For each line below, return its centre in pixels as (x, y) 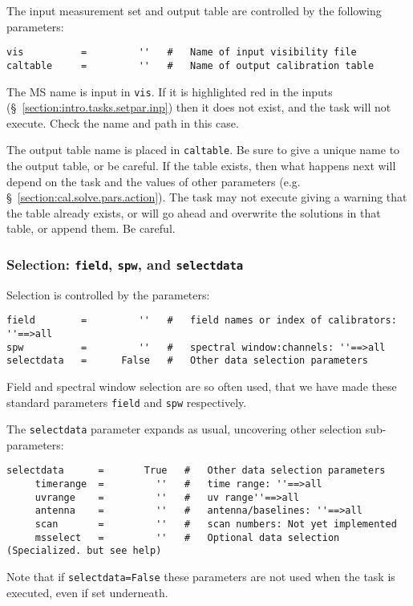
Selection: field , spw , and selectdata (125, 264)
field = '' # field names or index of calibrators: (202, 321)
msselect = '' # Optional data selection (187, 537)
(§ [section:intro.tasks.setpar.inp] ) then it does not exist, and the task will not (199, 107)
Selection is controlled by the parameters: (108, 294)
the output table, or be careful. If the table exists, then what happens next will (201, 165)
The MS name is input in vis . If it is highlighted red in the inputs (170, 91)
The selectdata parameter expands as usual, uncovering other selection (184, 429)
